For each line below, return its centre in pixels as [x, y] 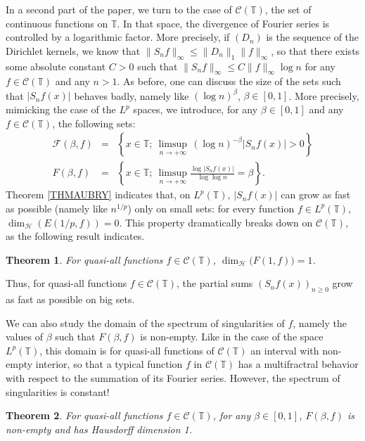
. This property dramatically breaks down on [216, 222]
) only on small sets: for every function [211, 208]
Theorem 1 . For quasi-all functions [84, 259]
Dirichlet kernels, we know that [73, 50]
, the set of [288, 9]
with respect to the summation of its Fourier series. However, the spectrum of [173, 378]
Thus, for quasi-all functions [66, 283]
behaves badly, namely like [132, 95]
